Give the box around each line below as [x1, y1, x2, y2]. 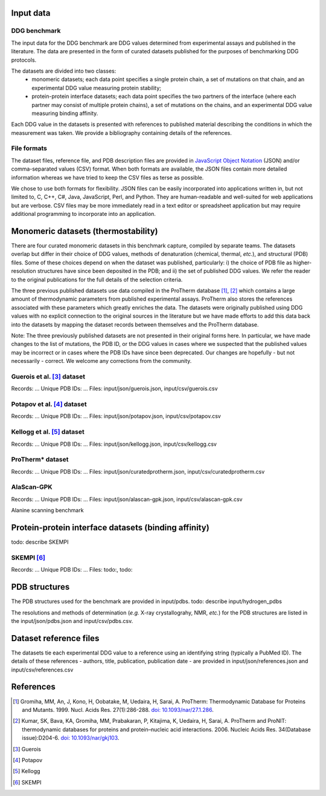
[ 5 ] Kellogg [13, 768, 40, 775]
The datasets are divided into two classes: [11, 67, 117, 74]
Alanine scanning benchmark [11, 507, 84, 514]
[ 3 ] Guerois [13, 745, 42, 752]
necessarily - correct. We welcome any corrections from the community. [11, 357, 192, 365]
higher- [293, 259, 312, 266]
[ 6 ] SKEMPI [13, 778, 42, 786]
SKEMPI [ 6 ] [11, 553, 45, 562]
